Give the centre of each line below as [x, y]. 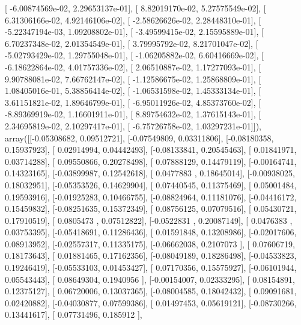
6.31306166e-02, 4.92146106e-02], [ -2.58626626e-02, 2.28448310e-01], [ [133, 20]
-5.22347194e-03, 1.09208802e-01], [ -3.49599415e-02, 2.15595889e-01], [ [134, 32]
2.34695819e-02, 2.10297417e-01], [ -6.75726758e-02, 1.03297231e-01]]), [133, 125]
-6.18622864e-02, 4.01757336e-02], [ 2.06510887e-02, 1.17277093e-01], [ [133, 67]
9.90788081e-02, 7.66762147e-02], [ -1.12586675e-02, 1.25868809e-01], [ [133, 79]
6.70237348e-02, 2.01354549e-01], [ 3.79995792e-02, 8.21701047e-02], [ [132, 43]
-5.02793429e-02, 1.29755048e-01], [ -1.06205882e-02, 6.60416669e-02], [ [134, 55]
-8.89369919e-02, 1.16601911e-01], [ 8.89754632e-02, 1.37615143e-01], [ [133, 114]
